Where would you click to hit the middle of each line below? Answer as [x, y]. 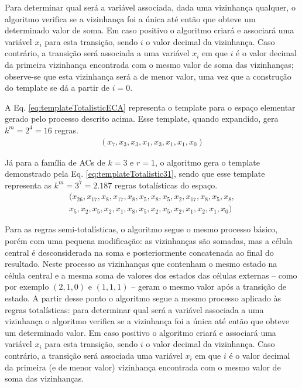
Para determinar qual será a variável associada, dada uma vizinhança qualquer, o [150, 7]
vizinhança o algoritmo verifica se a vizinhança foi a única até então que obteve [147, 321]
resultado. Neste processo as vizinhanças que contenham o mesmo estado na [141, 264]
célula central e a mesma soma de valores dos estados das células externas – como [151, 275]
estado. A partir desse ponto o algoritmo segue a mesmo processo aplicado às [143, 298]
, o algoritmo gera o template [207, 162]
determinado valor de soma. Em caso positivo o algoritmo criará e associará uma [150, 30]
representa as [28, 185]
